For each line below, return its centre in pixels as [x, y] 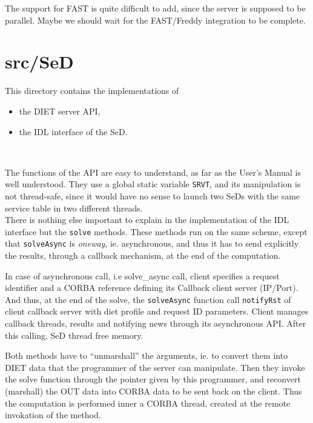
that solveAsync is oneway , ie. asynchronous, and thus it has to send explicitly [152, 243]
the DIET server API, [60, 111]
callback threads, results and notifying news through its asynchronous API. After [156, 323]
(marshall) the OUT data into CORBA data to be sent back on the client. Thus [153, 391]
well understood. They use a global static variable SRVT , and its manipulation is [153, 184]
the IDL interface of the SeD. [73, 131]
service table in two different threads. [74, 208]
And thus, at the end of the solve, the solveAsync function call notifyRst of [148, 299]
